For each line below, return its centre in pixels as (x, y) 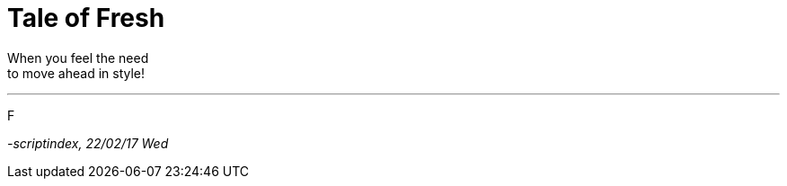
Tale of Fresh (86, 18)
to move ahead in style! (76, 73)
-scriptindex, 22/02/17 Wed (88, 143)
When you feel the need (78, 58)
